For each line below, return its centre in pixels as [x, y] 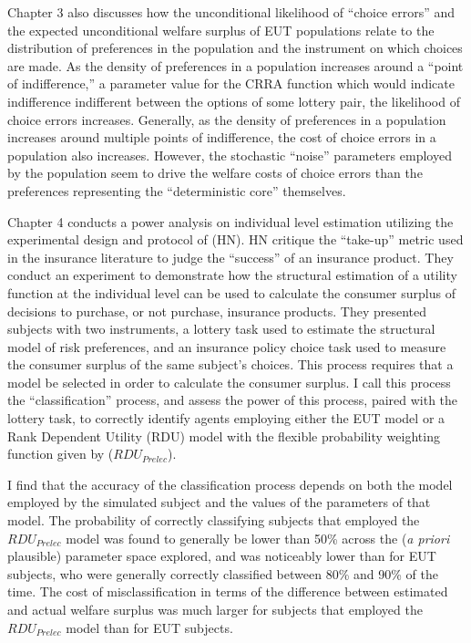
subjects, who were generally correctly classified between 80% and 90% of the [223, 573]
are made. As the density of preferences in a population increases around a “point [235, 65]
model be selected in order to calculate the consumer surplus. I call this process [229, 382]
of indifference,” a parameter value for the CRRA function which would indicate [231, 83]
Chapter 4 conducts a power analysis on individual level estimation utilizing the [230, 221]
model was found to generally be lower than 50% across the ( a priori [258, 538]
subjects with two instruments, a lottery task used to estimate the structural [221, 329]
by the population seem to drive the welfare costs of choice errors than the [215, 173]
